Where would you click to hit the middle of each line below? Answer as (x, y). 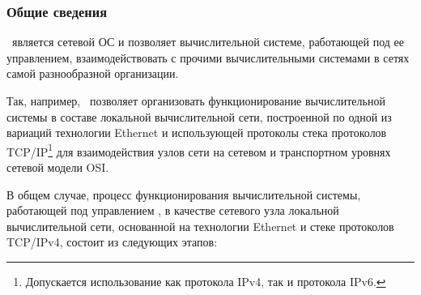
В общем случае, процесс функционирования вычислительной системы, (184, 194)
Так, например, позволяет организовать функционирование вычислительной (196, 100)
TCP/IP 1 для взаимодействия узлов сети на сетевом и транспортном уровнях (199, 150)
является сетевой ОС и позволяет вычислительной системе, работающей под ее (208, 42)
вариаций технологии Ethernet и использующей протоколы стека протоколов (197, 133)
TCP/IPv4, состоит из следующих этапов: (112, 242)
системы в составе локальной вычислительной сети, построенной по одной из (199, 116)
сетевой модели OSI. (58, 167)
